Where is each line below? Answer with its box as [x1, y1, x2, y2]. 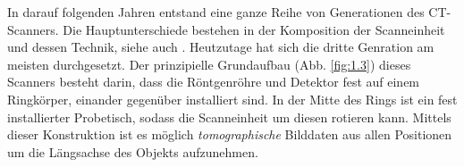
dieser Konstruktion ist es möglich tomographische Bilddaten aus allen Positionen [7, 125, 452, 144]
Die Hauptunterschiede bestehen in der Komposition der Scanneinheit [63, 20, 445, 38]
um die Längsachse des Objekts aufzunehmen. [7, 142, 258, 161]
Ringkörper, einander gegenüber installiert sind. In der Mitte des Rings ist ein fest [7, 89, 458, 108]
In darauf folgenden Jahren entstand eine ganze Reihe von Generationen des [7, 3, 425, 21]
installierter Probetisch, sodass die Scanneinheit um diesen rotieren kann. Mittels [7, 107, 451, 126]
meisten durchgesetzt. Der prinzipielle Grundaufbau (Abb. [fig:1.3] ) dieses [7, 54, 411, 73]
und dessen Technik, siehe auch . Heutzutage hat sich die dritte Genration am [7, 38, 434, 56]
